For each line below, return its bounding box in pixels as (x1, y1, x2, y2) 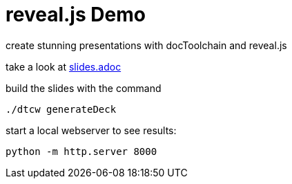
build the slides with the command (6, 82, 162, 94)
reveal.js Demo (6, 3, 146, 26)
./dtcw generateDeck (6, 103, 117, 115)
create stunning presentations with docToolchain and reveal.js (6, 39, 287, 51)
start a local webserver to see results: (6, 124, 177, 136)
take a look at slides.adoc (6, 60, 121, 73)
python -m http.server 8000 (6, 145, 157, 157)
